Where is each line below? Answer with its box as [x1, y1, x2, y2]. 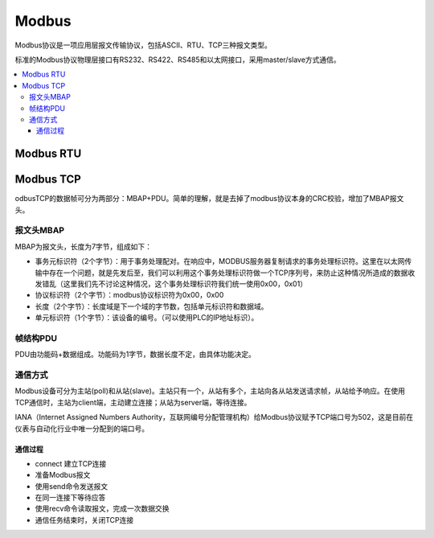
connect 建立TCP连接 [35, 458, 107, 468]
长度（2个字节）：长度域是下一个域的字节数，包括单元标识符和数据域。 [35, 302, 268, 311]
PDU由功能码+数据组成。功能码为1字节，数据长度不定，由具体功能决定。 [14, 350, 256, 359]
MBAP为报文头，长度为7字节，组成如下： [14, 241, 153, 251]
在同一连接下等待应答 [35, 493, 106, 503]
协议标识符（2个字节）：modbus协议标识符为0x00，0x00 [35, 290, 224, 300]
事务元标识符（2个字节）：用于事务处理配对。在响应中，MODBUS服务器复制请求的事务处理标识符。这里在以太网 [35, 257, 405, 266]
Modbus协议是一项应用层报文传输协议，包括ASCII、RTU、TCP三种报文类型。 [14, 40, 272, 50]
